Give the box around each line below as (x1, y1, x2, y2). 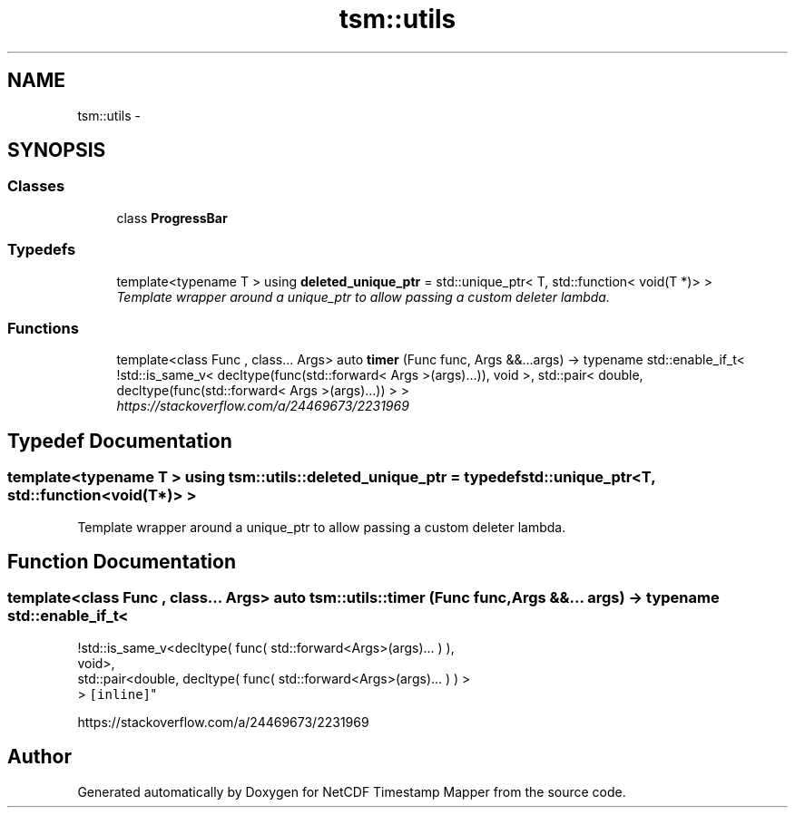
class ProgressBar (116, 209, 228, 226)
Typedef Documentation (7, 429, 232, 452)
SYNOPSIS (7, 139, 106, 162)
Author (7, 745, 72, 769)
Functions (7, 318, 79, 337)
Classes (7, 177, 65, 196)
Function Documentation (7, 549, 236, 573)
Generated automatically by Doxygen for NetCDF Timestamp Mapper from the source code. (77, 783, 626, 800)
